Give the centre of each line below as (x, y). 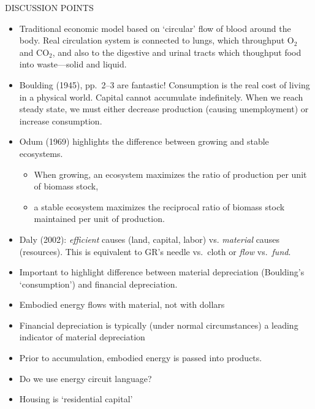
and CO (34, 52)
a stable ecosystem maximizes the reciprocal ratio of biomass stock (159, 206)
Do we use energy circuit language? (85, 378)
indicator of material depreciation (82, 337)
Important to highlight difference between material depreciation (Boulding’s (162, 272)
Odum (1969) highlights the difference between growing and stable (144, 141)
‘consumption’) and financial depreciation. (98, 284)
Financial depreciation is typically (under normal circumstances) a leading (159, 325)
